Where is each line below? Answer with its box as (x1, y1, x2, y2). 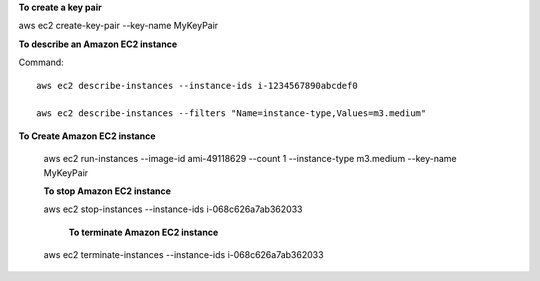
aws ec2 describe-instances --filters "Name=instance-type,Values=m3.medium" (36, 108, 427, 119)
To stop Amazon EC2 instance (43, 185, 172, 197)
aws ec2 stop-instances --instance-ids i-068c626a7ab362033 (43, 203, 303, 215)
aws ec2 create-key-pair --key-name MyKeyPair (18, 20, 219, 32)
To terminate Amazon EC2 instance (68, 226, 219, 238)
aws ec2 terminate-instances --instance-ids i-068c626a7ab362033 (43, 249, 324, 261)
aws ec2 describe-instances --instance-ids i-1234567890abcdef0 (36, 80, 359, 91)
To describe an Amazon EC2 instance (18, 38, 178, 50)
